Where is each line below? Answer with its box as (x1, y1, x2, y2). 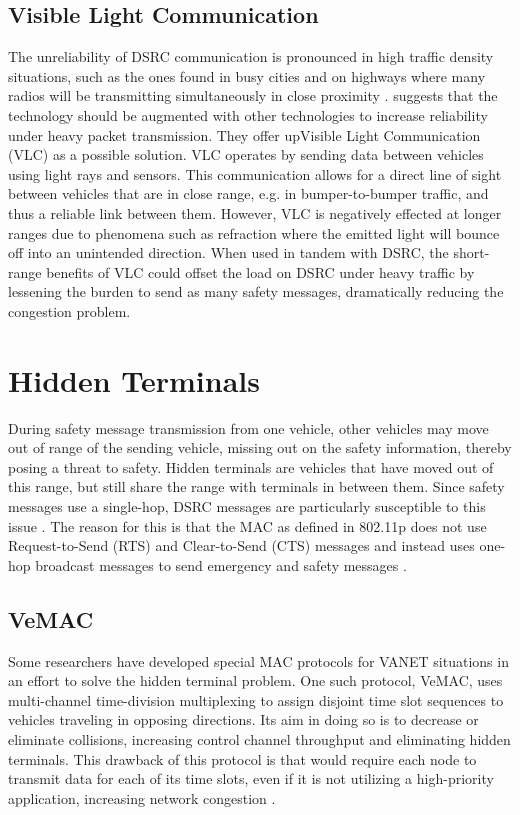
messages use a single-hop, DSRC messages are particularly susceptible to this (8, 496, 486, 517)
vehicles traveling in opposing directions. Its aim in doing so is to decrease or (8, 709, 479, 730)
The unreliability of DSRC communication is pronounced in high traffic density (8, 46, 494, 67)
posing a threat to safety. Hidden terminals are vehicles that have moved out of (8, 456, 494, 477)
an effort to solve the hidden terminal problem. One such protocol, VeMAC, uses (8, 670, 503, 691)
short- (453, 242, 490, 263)
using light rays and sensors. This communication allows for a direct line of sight (8, 163, 502, 184)
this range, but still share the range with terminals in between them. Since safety (8, 476, 505, 497)
